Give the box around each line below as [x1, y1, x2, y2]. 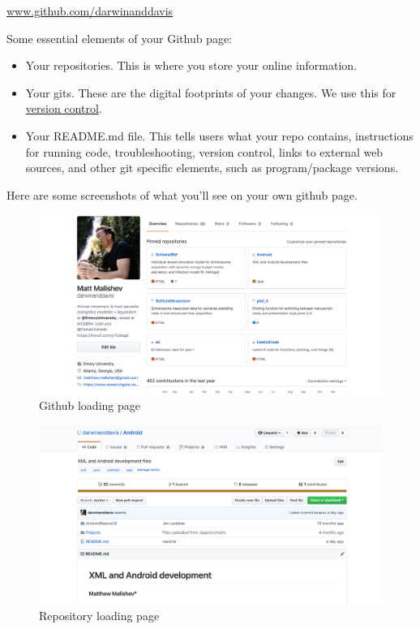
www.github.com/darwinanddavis [6, 2, 174, 19]
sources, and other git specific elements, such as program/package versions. [25, 159, 399, 176]
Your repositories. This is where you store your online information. [25, 57, 358, 74]
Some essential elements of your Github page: [6, 29, 233, 46]
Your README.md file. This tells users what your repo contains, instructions [25, 127, 414, 144]
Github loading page [39, 397, 140, 414]
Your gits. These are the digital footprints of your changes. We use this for [25, 84, 396, 101]
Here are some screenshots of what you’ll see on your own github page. [6, 186, 358, 203]
